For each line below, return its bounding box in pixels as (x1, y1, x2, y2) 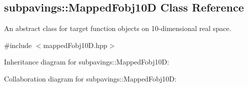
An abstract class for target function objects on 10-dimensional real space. (4, 23, 231, 33)
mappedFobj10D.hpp (43, 39, 107, 50)
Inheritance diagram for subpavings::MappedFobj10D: (4, 56, 169, 67)
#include (4, 39, 32, 50)
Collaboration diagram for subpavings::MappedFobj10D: (4, 73, 176, 83)
